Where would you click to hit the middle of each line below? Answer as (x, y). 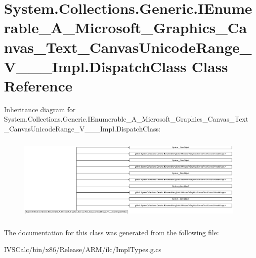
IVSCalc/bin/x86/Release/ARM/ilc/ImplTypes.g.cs (83, 249)
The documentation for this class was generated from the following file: (111, 232)
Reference (38, 85)
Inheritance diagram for (40, 109)
